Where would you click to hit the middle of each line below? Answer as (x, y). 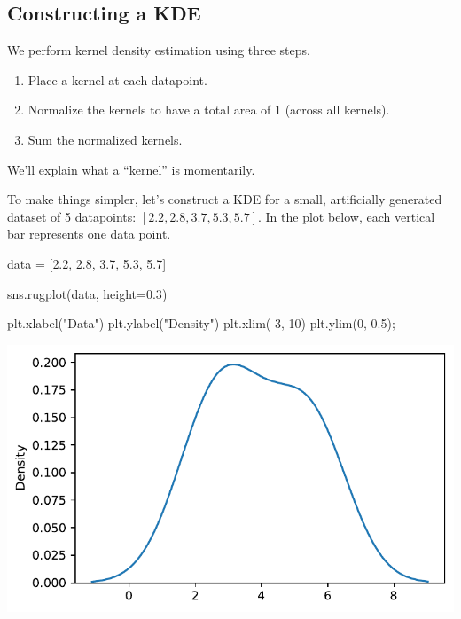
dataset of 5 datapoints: (72, 216)
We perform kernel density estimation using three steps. (159, 50)
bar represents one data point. (89, 234)
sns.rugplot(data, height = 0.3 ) (87, 293)
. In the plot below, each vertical (347, 216)
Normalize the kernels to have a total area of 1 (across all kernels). (209, 110)
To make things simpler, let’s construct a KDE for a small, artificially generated (225, 199)
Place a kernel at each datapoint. (117, 79)
